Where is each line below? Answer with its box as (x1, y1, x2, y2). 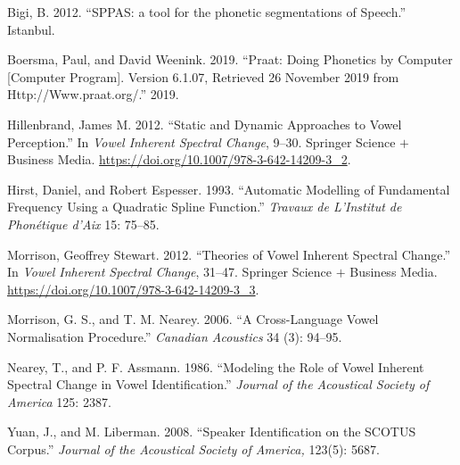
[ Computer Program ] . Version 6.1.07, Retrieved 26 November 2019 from (7, 67, 399, 86)
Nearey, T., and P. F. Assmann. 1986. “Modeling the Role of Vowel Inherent (7, 357, 424, 376)
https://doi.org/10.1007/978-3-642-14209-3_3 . (7, 279, 259, 298)
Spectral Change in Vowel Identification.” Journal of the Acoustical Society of (7, 375, 430, 394)
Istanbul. (7, 20, 55, 38)
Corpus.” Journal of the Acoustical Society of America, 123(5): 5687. (7, 439, 380, 458)
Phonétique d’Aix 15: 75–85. (7, 214, 160, 233)
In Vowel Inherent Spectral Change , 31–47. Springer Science (7, 262, 333, 281)
